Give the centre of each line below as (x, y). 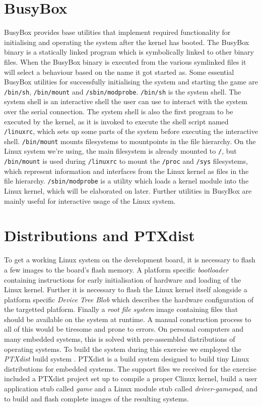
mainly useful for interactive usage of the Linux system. (90, 200)
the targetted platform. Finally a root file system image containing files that (121, 309)
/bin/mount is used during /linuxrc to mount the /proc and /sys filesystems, (126, 161)
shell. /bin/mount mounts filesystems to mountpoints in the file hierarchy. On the (130, 141)
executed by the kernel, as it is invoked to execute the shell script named (116, 121)
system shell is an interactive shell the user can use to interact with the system (126, 101)
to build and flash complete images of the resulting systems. (96, 398)
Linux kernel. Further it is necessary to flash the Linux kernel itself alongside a (126, 289)
